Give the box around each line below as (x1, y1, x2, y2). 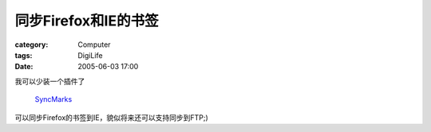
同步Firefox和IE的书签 (14, 12, 159, 29)
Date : (14, 62, 34, 72)
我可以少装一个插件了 (14, 76, 85, 86)
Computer (77, 40, 111, 49)
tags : (14, 50, 33, 60)
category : (14, 40, 49, 49)
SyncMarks (34, 95, 73, 104)
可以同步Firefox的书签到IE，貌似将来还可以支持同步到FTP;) (14, 112, 209, 122)
